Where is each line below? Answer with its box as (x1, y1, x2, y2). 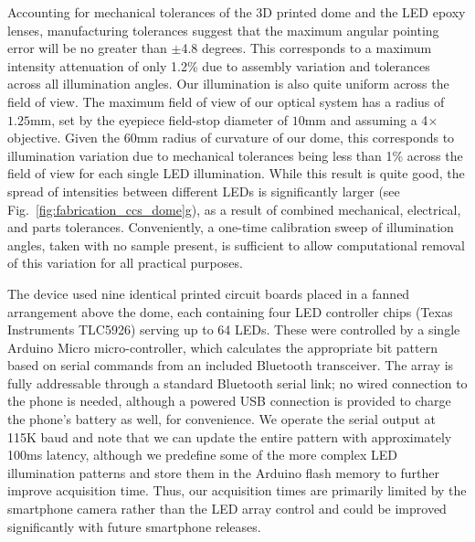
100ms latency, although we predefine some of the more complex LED (7, 445, 397, 464)
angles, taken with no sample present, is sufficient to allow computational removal (7, 235, 465, 254)
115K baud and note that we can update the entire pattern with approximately (7, 427, 452, 446)
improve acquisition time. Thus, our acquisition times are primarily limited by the (7, 481, 467, 500)
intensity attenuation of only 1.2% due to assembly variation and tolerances (7, 56, 430, 75)
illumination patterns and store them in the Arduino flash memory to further (7, 462, 440, 482)
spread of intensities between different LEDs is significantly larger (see (7, 181, 400, 200)
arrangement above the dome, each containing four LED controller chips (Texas (7, 302, 453, 321)
